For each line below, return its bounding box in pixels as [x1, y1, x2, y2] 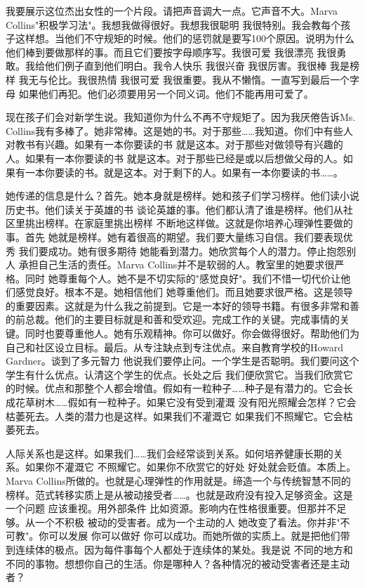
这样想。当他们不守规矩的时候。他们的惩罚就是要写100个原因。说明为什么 [15, 31, 354, 46]
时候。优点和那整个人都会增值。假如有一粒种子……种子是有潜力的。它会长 [15, 381, 353, 396]
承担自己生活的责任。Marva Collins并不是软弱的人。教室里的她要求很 [18, 257, 335, 272]
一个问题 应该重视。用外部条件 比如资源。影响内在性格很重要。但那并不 [6, 501, 337, 516]
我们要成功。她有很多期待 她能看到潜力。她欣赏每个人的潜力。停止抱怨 [18, 243, 347, 258]
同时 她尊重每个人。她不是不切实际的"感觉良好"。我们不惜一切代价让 [25, 270, 341, 285]
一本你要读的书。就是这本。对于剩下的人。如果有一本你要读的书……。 [25, 164, 343, 179]
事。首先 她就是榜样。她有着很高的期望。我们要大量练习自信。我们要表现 [6, 229, 343, 244]
